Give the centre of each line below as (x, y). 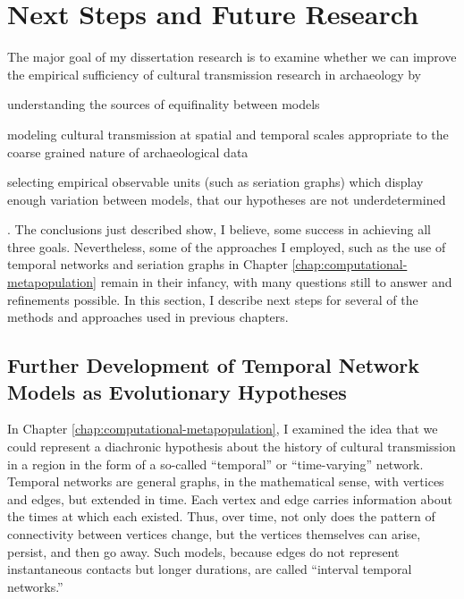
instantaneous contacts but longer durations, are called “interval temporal (210, 569)
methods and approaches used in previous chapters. (148, 317)
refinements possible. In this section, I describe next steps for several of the (213, 299)
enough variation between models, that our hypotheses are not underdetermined (227, 199)
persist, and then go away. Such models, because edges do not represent (203, 551)
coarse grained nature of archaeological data (128, 152)
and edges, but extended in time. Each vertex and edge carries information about (230, 498)
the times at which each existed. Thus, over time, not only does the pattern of (221, 516)
